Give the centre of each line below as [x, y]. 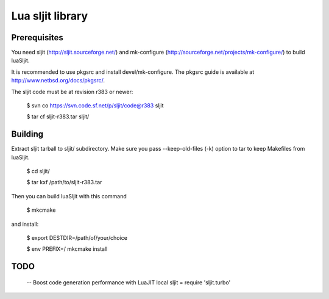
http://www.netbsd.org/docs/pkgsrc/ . [58, 81]
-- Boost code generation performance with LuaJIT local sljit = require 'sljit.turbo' [129, 282]
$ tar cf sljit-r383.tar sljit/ [58, 117]
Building [27, 134]
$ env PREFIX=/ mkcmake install [67, 249]
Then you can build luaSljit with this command [69, 196]
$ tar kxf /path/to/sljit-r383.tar [64, 182]
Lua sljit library [50, 16]
